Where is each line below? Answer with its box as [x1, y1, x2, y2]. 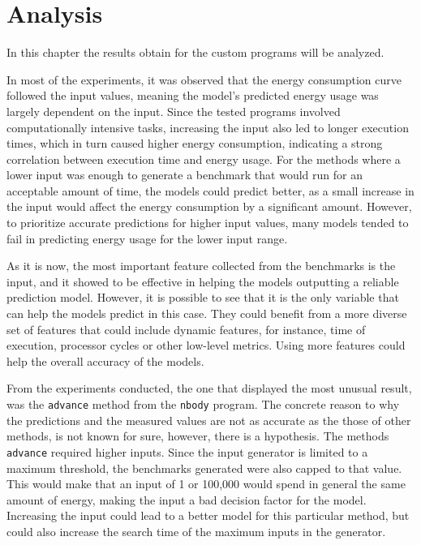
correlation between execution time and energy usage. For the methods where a [6, 150, 401, 167]
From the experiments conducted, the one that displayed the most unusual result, [6, 380, 412, 397]
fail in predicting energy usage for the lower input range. [6, 230, 288, 247]
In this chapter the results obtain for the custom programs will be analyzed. [6, 44, 384, 61]
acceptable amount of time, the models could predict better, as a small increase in [6, 182, 415, 199]
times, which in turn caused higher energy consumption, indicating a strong [6, 135, 383, 152]
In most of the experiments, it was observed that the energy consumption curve [6, 71, 402, 88]
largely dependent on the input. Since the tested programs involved [6, 102, 341, 119]
